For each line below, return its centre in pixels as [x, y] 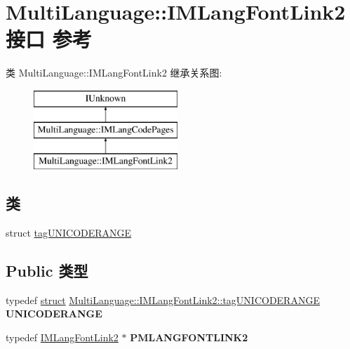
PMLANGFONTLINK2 [189, 337]
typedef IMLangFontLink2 [62, 337]
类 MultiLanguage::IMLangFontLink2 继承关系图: [114, 73]
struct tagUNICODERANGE [69, 233]
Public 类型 [47, 271]
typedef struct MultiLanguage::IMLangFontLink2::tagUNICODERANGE [163, 299]
